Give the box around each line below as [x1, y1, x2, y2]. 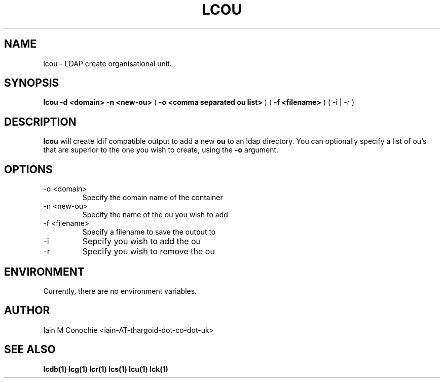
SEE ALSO [4, 343, 56, 356]
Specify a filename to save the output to [82, 227, 216, 237]
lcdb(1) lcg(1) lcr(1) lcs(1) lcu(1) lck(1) [43, 364, 168, 373]
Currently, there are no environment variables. [43, 286, 197, 295]
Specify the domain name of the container [82, 193, 223, 202]
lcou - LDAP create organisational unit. [43, 59, 172, 68]
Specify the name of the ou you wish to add [82, 210, 228, 219]
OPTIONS [4, 163, 53, 176]
